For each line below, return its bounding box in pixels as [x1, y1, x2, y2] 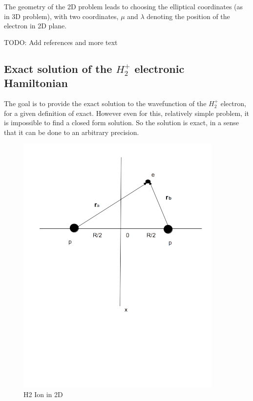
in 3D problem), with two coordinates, [4, 11, 119, 21]
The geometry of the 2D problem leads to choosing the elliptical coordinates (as [4, 1, 243, 11]
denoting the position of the [147, 11, 230, 21]
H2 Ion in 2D [23, 389, 63, 399]
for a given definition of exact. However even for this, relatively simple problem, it [4, 108, 250, 118]
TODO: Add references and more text [4, 37, 118, 47]
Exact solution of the [4, 61, 112, 76]
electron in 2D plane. [4, 21, 67, 31]
